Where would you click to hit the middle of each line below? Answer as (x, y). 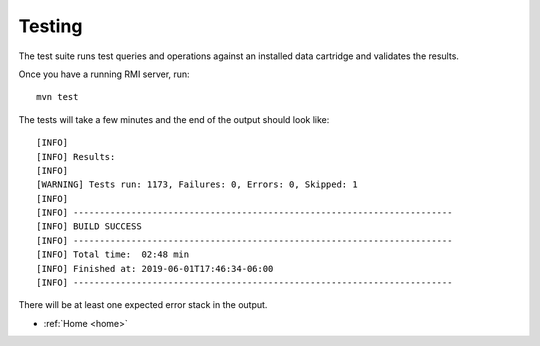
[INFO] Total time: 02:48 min (113, 254)
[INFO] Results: (76, 156)
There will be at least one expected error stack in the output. (143, 305)
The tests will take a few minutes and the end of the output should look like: (174, 119)
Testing (50, 26)
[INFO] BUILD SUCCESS (89, 226)
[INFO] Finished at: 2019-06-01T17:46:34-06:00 (155, 268)
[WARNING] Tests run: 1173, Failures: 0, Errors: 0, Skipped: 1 (197, 184)
